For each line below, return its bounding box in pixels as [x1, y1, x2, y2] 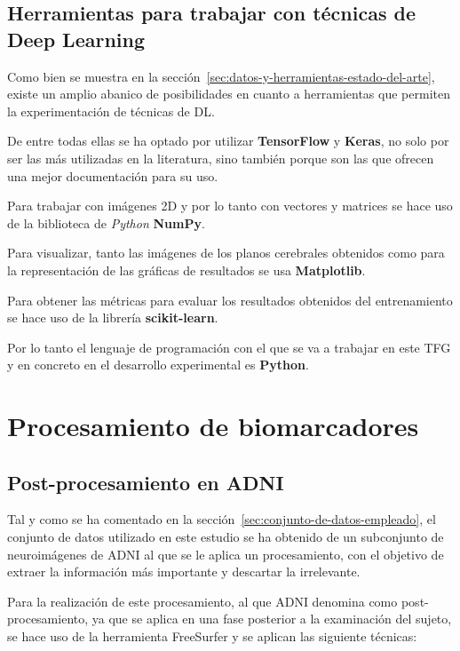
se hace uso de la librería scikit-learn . [7, 308, 218, 327]
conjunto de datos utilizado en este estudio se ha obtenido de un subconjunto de [7, 528, 444, 546]
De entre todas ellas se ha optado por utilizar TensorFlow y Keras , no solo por [7, 131, 449, 150]
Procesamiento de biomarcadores [7, 408, 419, 444]
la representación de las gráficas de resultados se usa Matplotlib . [7, 260, 366, 279]
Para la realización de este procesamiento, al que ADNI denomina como [7, 591, 398, 610]
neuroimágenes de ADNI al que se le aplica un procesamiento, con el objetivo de [7, 544, 444, 563]
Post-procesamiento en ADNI [7, 468, 284, 496]
